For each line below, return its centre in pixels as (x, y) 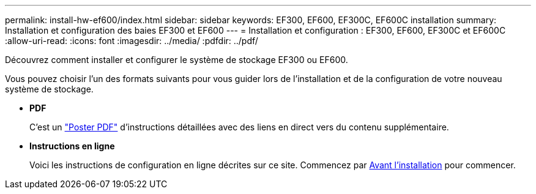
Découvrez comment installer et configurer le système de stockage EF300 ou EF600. (177, 60)
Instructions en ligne (72, 146)
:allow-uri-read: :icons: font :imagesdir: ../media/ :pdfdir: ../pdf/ (132, 41)
